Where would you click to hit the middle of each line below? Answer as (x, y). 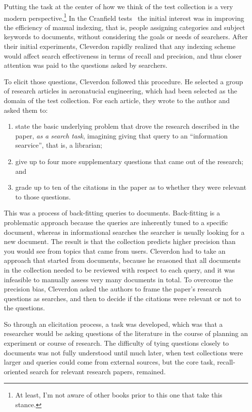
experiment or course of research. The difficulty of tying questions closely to (117, 343)
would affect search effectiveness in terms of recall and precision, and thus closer (123, 55)
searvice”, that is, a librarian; (59, 145)
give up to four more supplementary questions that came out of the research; (129, 161)
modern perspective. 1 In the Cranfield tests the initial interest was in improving (124, 17)
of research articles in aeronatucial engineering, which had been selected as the (121, 91)
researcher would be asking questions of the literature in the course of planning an (126, 333)
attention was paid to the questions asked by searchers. (86, 65)
